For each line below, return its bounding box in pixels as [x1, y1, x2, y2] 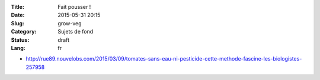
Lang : [11, 44, 26, 51]
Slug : [11, 19, 25, 26]
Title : [11, 4, 25, 10]
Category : [11, 28, 37, 35]
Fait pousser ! [57, 4, 91, 10]
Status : [11, 36, 30, 44]
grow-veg [57, 19, 82, 26]
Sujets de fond [57, 28, 94, 35]
